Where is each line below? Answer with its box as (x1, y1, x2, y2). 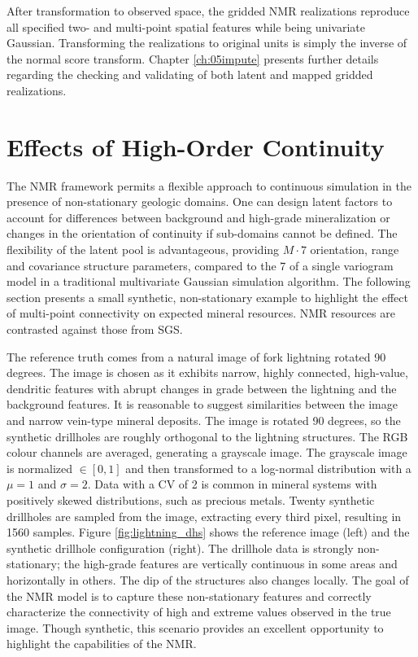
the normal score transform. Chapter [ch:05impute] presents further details (7, 50, 379, 67)
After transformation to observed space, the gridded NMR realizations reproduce (7, 2, 410, 19)
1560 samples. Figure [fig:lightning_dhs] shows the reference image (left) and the (7, 523, 410, 541)
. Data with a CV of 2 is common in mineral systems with (87, 475, 377, 493)
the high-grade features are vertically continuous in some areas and (63, 555, 398, 572)
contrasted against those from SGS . (7, 321, 183, 338)
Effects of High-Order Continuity (7, 129, 385, 163)
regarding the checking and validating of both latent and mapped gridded (7, 66, 373, 83)
